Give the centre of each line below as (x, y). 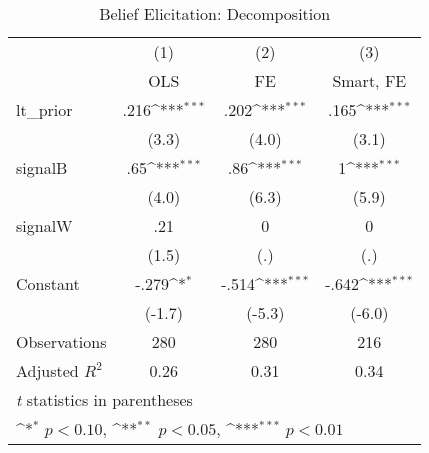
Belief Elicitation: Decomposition (215, 13)
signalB (42, 167)
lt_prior (44, 109)
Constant (48, 283)
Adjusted (47, 370)
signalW (44, 225)
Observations (61, 341)
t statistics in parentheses (104, 399)
